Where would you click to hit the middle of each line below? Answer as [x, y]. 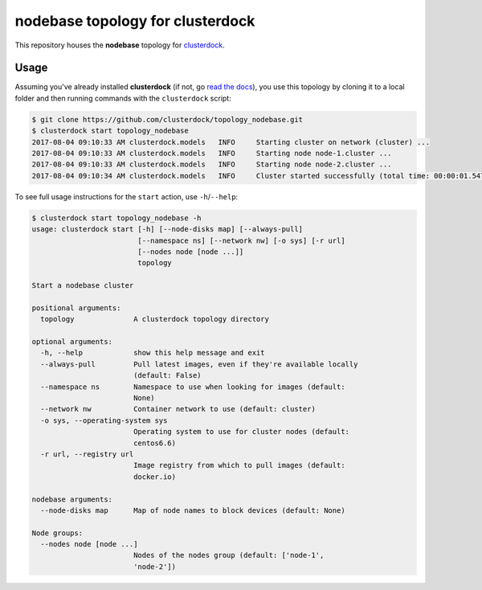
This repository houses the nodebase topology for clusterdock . [120, 45]
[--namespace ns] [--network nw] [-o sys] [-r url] [241, 240]
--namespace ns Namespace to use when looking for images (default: [193, 387]
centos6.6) [155, 443]
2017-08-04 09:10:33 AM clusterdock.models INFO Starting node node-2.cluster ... [212, 164]
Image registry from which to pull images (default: [239, 465]
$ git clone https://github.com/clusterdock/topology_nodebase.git [167, 119]
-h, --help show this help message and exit [153, 353]
